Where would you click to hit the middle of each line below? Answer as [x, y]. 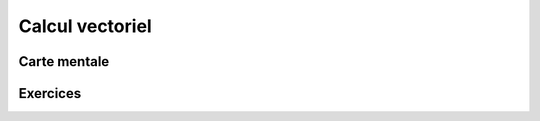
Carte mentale [64, 61]
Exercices [50, 93]
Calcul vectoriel [85, 26]
